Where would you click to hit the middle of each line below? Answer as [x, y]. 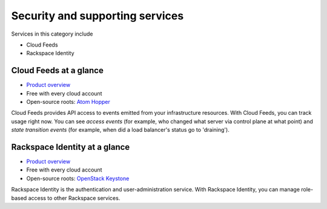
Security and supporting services [97, 16]
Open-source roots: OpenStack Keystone [78, 178]
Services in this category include [52, 34]
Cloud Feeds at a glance [58, 70]
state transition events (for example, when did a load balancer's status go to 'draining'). [120, 130]
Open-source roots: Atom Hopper [68, 102]
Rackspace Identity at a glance [71, 147]
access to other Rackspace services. [74, 198]
